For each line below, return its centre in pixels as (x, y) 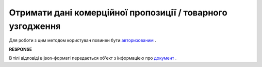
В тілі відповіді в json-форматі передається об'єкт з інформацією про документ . (93, 58)
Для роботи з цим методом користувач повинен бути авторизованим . (82, 40)
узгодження (35, 26)
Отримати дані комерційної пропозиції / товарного (118, 13)
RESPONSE (21, 49)
